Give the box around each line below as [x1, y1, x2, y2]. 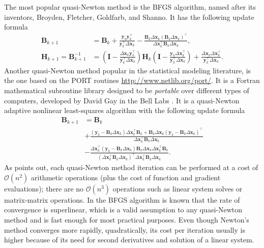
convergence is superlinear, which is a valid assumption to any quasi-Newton [4, 204, 243, 215]
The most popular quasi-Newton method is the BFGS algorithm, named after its [4, 2, 256, 12]
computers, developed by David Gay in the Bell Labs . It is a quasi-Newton [4, 95, 240, 105]
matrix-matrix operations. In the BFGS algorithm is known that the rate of [4, 194, 240, 205]
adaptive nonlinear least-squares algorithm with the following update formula [4, 105, 245, 116]
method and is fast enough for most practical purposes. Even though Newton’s [4, 214, 249, 225]
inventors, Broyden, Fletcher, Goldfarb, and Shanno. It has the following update [4, 11, 254, 22]
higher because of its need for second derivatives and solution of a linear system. [4, 234, 254, 245]
